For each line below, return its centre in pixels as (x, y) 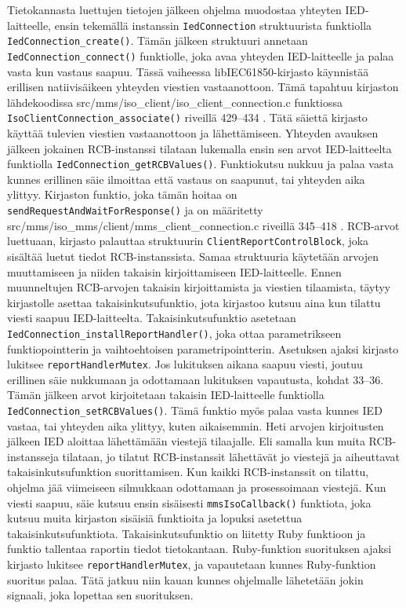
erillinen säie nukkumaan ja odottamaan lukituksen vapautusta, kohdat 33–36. (196, 379)
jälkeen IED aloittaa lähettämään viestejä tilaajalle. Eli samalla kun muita (186, 441)
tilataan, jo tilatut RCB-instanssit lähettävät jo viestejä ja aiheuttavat (231, 456)
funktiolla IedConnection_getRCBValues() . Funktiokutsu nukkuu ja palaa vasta (200, 164)
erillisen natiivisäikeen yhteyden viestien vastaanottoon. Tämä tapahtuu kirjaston (203, 87)
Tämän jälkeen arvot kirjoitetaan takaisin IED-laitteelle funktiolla (166, 395)
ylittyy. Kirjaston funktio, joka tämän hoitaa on (122, 194)
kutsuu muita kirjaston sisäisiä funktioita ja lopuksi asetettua (155, 518)
